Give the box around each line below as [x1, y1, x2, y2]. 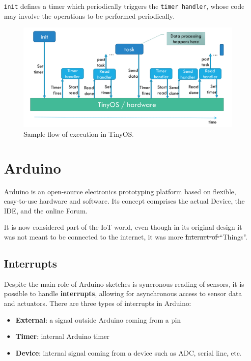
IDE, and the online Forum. [4, 205, 88, 215]
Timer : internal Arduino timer [15, 331, 110, 341]
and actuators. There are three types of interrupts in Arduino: [4, 298, 191, 308]
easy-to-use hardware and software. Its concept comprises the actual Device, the [4, 196, 245, 206]
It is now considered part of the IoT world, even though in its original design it [4, 222, 242, 232]
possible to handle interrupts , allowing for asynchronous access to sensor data [4, 288, 242, 299]
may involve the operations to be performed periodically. [4, 10, 174, 21]
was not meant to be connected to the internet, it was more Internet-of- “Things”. [4, 232, 248, 241]
